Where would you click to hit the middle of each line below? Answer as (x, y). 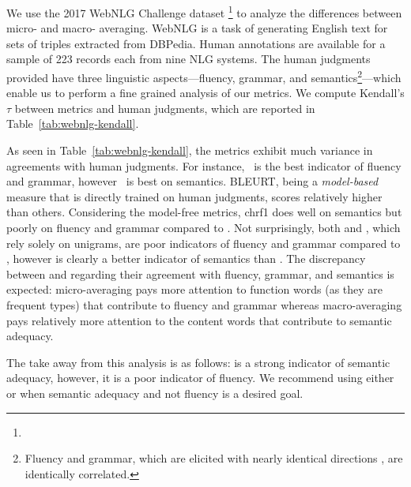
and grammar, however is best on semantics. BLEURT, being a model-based (192, 181)
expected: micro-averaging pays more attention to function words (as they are (195, 289)
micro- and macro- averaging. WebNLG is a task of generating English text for (197, 28)
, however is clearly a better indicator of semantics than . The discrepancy (186, 258)
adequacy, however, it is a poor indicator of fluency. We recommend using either (200, 378)
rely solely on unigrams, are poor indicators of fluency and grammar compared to (204, 243)
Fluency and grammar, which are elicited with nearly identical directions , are (214, 458)
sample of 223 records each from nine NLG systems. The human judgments (189, 59)
